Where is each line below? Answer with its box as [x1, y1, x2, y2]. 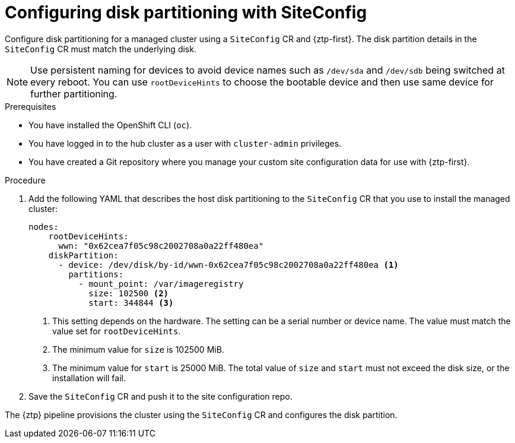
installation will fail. [52, 372, 126, 383]
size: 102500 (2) [88, 288, 169, 298]
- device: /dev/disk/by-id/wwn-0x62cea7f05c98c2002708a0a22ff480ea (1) [58, 260, 399, 270]
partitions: [68, 269, 124, 279]
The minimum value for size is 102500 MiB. [52, 344, 224, 355]
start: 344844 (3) [88, 298, 174, 308]
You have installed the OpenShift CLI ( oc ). [28, 119, 192, 130]
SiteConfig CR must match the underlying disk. [5, 43, 196, 54]
